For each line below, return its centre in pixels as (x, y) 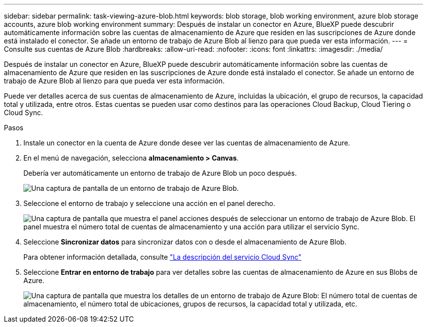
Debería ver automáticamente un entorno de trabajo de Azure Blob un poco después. (160, 173)
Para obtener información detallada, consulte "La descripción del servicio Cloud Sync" (163, 257)
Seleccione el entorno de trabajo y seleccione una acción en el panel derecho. (149, 203)
